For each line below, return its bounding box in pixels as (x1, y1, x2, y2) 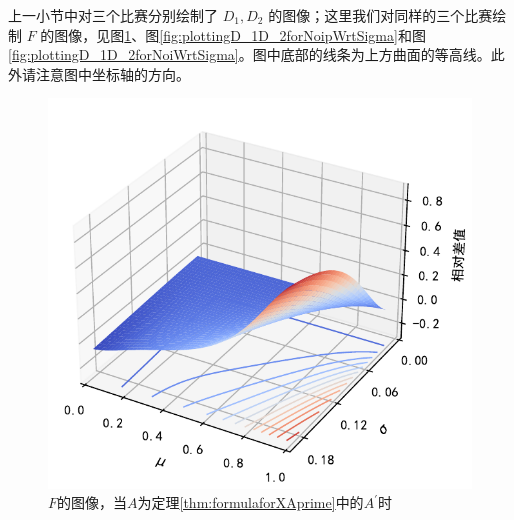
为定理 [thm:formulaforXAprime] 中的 (137, 492, 364, 513)
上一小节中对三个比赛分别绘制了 (8, 5, 218, 25)
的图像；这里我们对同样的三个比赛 (268, 5, 493, 25)
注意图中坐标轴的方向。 (35, 63, 190, 84)
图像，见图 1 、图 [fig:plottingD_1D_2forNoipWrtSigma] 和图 (54, 24, 426, 45)
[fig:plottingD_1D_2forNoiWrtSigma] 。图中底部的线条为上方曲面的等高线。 (8, 44, 491, 65)
